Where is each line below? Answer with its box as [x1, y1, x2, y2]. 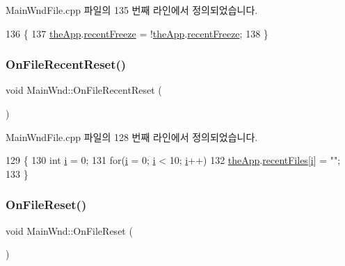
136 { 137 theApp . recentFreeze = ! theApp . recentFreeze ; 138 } [6, 26, 268, 40]
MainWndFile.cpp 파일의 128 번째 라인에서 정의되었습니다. [6, 129, 258, 144]
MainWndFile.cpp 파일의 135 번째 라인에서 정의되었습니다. [6, 3, 258, 17]
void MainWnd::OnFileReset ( [6, 223, 133, 238]
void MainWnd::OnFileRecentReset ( [6, 83, 162, 97]
